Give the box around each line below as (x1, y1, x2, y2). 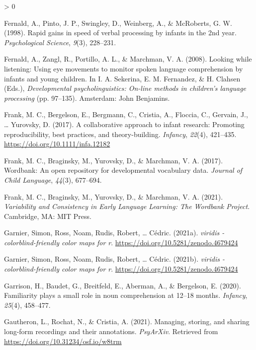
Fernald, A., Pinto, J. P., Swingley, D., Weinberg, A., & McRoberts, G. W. (4, 17, 232, 28)
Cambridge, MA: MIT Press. (4, 210, 91, 221)
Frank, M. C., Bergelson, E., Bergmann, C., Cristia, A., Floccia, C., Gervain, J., (4, 109, 248, 120)
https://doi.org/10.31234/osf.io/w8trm (4, 336, 122, 346)
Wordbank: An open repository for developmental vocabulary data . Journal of (4, 165, 243, 175)
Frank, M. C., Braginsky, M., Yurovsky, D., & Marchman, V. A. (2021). (4, 191, 223, 202)
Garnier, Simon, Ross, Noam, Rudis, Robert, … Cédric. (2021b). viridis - (4, 254, 225, 264)
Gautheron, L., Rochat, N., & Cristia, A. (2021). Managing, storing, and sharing (4, 316, 250, 327)
